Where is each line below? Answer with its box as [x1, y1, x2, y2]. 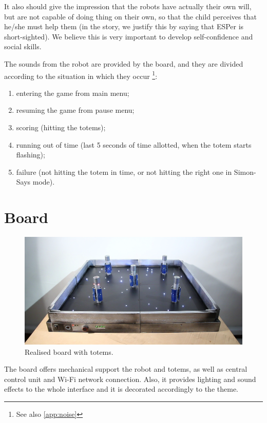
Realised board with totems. [25, 346, 113, 357]
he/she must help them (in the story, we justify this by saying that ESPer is [4, 21, 244, 32]
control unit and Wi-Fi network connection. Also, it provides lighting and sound [4, 373, 256, 384]
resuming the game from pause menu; [16, 105, 135, 115]
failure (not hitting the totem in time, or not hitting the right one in [16, 166, 232, 177]
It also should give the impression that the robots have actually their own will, [4, 1, 252, 11]
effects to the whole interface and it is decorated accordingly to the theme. [4, 384, 238, 394]
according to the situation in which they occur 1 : [4, 69, 158, 81]
